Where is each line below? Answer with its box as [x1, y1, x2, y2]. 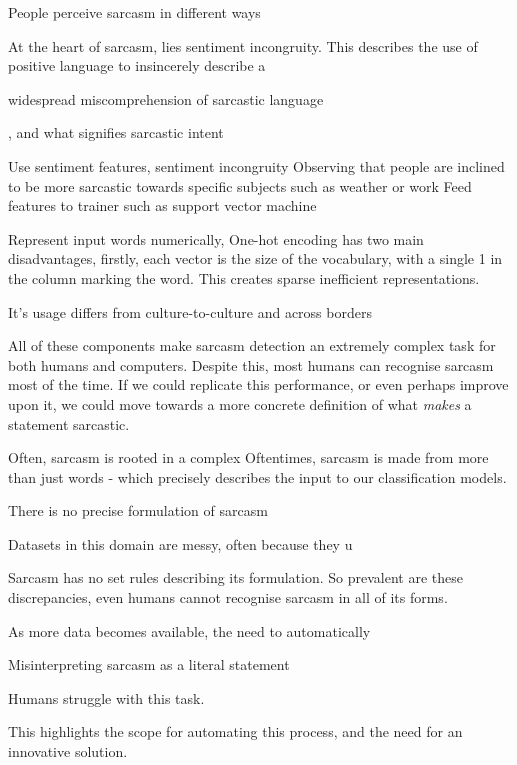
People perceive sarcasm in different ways [8, 2, 261, 22]
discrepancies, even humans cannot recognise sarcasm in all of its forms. [8, 587, 448, 608]
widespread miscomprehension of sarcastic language [8, 88, 324, 109]
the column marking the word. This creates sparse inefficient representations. [8, 267, 480, 288]
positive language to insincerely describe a [8, 55, 266, 76]
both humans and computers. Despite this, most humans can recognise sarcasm [8, 354, 494, 375]
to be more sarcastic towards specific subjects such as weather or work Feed [8, 175, 472, 196]
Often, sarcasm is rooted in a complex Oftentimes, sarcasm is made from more [8, 447, 489, 468]
